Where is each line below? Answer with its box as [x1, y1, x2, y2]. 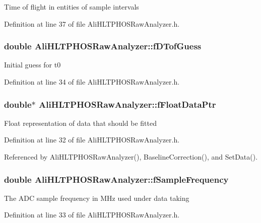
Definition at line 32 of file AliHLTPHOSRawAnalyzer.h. [4, 134, 180, 145]
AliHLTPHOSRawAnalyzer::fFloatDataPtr [39, 98, 216, 110]
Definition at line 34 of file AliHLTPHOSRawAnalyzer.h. [4, 77, 180, 87]
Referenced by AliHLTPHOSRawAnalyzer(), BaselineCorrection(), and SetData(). [4, 152, 258, 162]
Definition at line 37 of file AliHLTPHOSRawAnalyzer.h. [4, 18, 180, 29]
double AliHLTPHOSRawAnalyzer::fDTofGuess [4, 40, 202, 52]
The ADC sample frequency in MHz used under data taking [4, 192, 189, 203]
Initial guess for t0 [4, 59, 61, 70]
